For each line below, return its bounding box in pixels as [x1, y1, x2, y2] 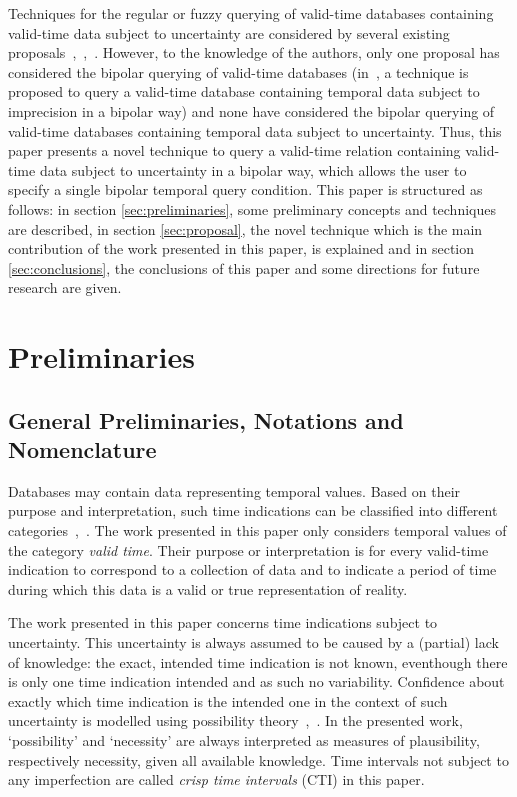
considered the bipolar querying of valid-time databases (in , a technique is [8, 61, 469, 82]
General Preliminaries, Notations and [8, 404, 404, 435]
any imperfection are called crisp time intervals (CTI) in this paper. [8, 769, 425, 790]
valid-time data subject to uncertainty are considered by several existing [8, 22, 450, 43]
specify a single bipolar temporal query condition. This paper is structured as [8, 179, 483, 200]
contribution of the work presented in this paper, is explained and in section [8, 238, 475, 259]
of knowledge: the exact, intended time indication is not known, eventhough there [8, 651, 508, 672]
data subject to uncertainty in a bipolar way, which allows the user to [39, 159, 467, 180]
